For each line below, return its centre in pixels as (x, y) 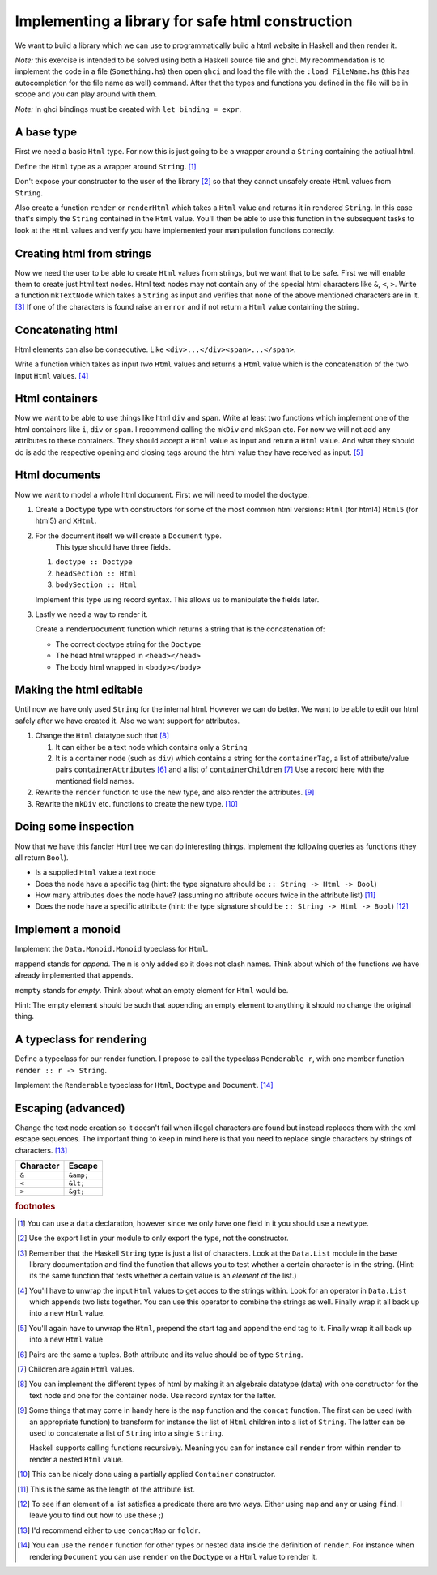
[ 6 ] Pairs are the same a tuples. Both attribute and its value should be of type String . (160, 1355)
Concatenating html (66, 330)
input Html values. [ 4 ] (52, 375)
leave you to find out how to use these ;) (97, 1515)
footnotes (35, 1206)
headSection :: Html (96, 573)
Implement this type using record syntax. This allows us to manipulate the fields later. (177, 599)
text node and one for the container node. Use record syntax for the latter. (153, 1395)
